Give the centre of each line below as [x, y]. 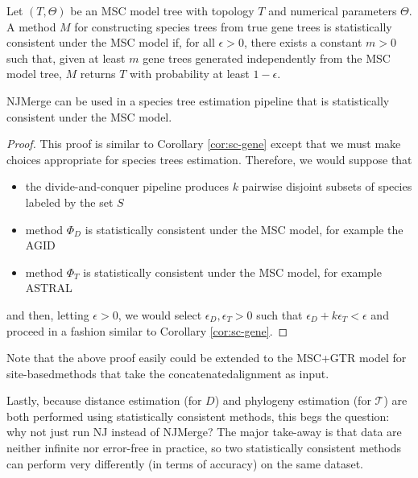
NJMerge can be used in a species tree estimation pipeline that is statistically [198, 100]
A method [31, 26]
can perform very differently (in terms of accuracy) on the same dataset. [185, 463]
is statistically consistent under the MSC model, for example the [244, 229]
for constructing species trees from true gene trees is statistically [233, 26]
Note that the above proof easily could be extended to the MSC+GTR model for [207, 358]
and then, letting [48, 314]
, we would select [160, 314]
